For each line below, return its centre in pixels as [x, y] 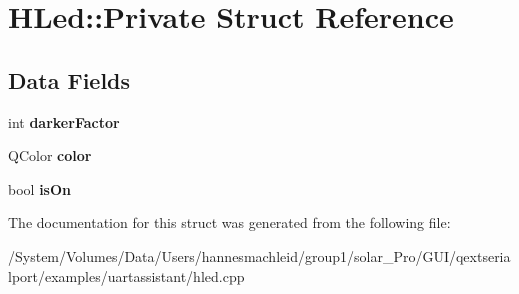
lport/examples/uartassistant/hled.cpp [126, 275]
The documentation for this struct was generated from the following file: [229, 222]
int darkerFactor [64, 121]
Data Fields [69, 79]
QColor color [50, 155]
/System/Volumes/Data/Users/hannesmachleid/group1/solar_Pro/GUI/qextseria [259, 255]
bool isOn [39, 188]
